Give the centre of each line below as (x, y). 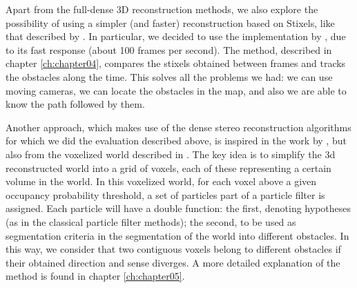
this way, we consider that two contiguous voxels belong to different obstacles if (173, 249)
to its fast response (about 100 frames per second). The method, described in (169, 49)
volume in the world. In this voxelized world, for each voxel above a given (161, 181)
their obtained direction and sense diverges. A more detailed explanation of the (173, 262)
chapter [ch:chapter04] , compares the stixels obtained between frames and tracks (176, 63)
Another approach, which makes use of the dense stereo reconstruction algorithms (178, 127)
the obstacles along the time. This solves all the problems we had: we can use (169, 76)
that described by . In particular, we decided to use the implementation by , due (176, 36)
